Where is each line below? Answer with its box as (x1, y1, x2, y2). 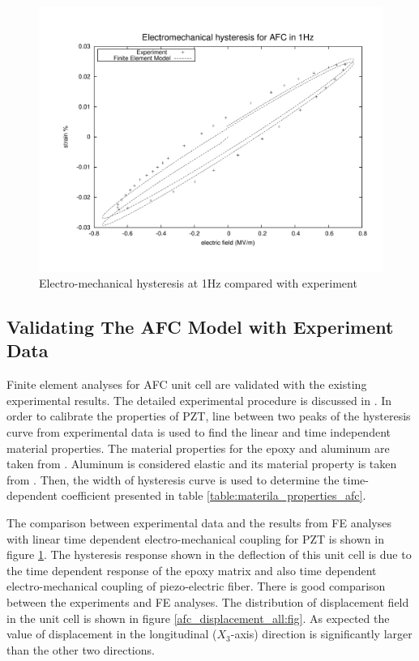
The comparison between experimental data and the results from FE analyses (6, 514, 391, 531)
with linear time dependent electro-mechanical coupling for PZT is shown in (6, 530, 384, 547)
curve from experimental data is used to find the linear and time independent (6, 424, 391, 441)
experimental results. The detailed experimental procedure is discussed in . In (6, 391, 392, 408)
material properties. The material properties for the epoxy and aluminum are (6, 439, 390, 456)
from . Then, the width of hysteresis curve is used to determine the (6, 471, 340, 488)
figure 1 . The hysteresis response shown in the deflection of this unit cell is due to (6, 546, 412, 563)
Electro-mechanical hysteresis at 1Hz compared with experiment (39, 275, 357, 292)
